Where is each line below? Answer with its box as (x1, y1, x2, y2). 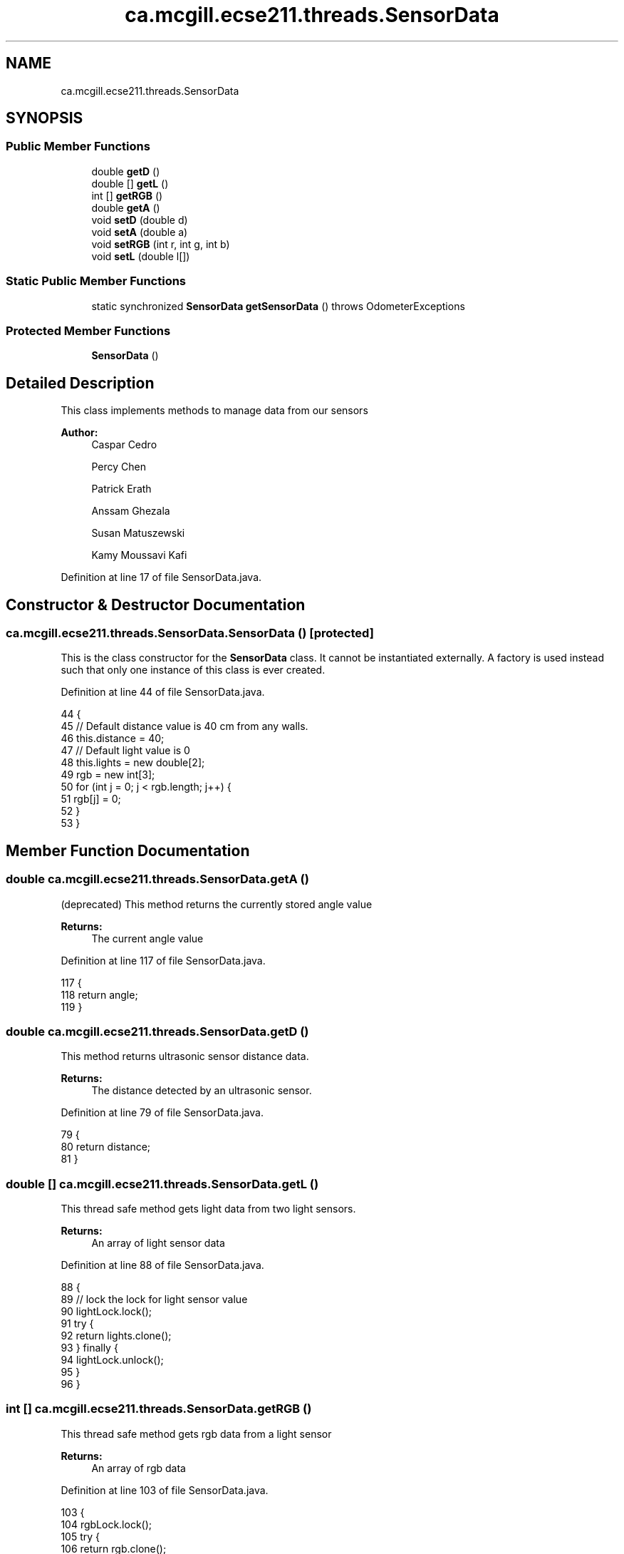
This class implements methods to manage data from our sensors (61, 404, 368, 417)
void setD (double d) (91, 213, 188, 226)
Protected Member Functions (6, 323, 171, 338)
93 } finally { (61, 1342, 118, 1354)
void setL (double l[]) (91, 249, 190, 262)
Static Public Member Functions (6, 274, 187, 289)
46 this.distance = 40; (61, 732, 165, 745)
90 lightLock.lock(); (61, 1305, 152, 1318)
